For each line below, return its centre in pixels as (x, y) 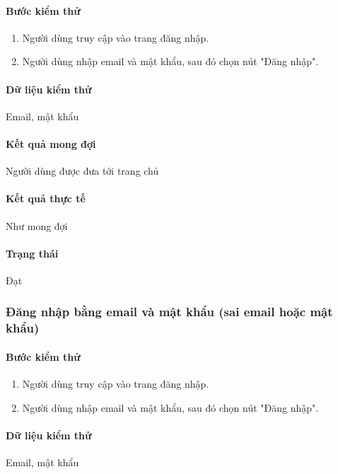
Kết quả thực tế (46, 198)
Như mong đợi (37, 225)
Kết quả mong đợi (51, 143)
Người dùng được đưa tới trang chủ (82, 171)
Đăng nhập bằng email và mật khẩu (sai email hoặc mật (169, 312)
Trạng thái (32, 253)
